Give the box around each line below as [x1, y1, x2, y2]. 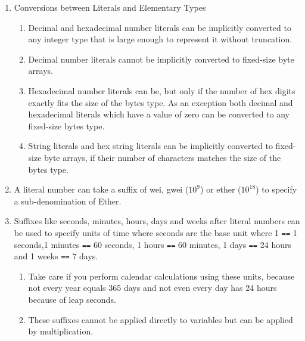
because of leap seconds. [28, 293, 116, 306]
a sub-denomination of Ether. [14, 194, 122, 207]
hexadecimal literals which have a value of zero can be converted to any [28, 108, 290, 120]
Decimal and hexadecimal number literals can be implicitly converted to [28, 21, 291, 33]
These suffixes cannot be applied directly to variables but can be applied [28, 313, 293, 325]
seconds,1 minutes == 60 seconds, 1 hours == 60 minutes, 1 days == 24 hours [14, 238, 292, 250]
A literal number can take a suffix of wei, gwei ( [14, 183, 189, 196]
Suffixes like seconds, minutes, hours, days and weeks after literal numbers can [14, 215, 300, 227]
